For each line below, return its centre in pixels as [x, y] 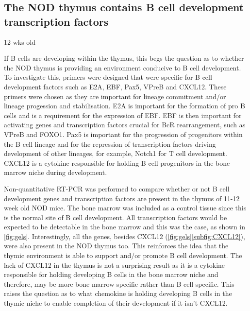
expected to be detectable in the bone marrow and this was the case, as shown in [125, 227]
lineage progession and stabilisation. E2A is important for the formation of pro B [125, 106]
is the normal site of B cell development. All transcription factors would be [116, 217]
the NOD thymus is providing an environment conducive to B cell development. [123, 67]
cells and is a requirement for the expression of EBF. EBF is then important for [123, 115]
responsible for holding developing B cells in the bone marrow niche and [111, 274]
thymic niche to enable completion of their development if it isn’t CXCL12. [116, 303]
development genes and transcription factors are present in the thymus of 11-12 [122, 198]
